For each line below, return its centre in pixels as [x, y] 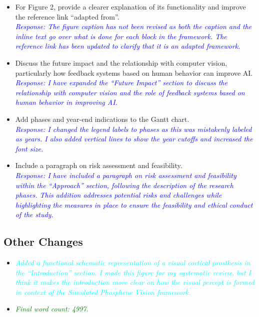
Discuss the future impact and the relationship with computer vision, [121, 62]
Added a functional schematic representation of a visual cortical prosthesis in [133, 263]
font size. [29, 148]
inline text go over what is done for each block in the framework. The [121, 36]
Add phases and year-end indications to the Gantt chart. [102, 119]
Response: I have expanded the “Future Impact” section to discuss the [121, 83]
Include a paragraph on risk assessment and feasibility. [99, 165]
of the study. [34, 214]
